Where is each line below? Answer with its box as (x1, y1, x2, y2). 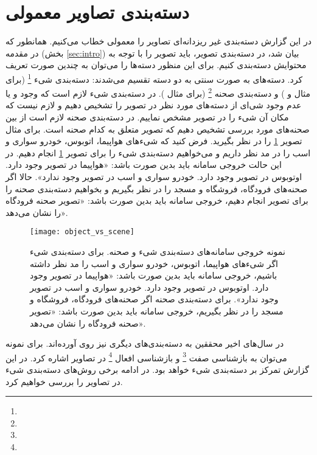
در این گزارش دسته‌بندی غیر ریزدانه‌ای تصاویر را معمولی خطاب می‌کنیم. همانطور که (5, 35, 312, 47)
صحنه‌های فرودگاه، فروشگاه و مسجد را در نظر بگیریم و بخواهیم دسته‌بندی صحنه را (5, 182, 308, 195)
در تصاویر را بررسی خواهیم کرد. (5, 375, 123, 387)
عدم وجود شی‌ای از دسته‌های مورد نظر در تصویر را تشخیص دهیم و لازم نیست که (5, 99, 302, 111)
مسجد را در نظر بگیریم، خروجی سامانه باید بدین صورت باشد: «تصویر (30, 304, 284, 317)
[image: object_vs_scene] (30, 227, 134, 237)
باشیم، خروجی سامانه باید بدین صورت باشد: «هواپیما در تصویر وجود (30, 269, 277, 282)
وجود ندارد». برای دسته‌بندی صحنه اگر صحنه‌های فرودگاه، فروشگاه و (30, 293, 279, 305)
